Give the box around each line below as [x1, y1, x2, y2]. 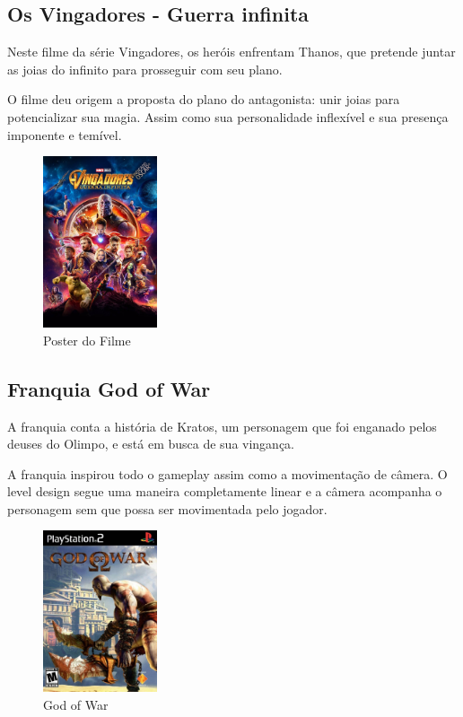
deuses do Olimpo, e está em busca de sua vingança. [7, 434, 295, 453]
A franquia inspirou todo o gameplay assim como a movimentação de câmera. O [7, 464, 448, 483]
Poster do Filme [43, 330, 131, 349]
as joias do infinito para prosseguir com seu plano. [7, 59, 283, 78]
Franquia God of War [7, 374, 211, 402]
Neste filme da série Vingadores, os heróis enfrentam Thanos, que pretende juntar [7, 42, 456, 61]
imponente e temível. [7, 125, 122, 144]
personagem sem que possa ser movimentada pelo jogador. [7, 499, 328, 518]
